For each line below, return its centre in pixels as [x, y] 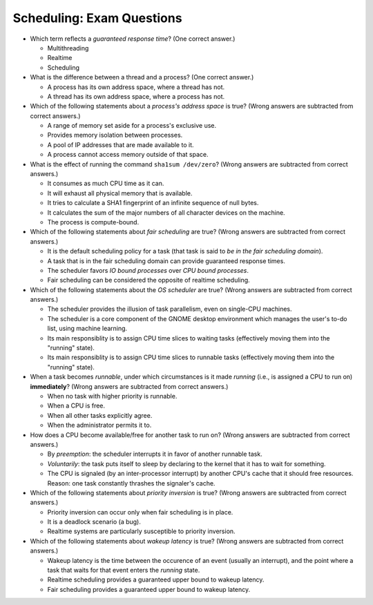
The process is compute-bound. [93, 222]
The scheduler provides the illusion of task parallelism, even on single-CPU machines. [170, 309]
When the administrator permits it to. [99, 425]
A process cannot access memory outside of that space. [128, 155]
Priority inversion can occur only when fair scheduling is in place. [140, 512]
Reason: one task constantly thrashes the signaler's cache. [131, 483]
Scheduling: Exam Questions [97, 18]
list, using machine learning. [87, 329]
